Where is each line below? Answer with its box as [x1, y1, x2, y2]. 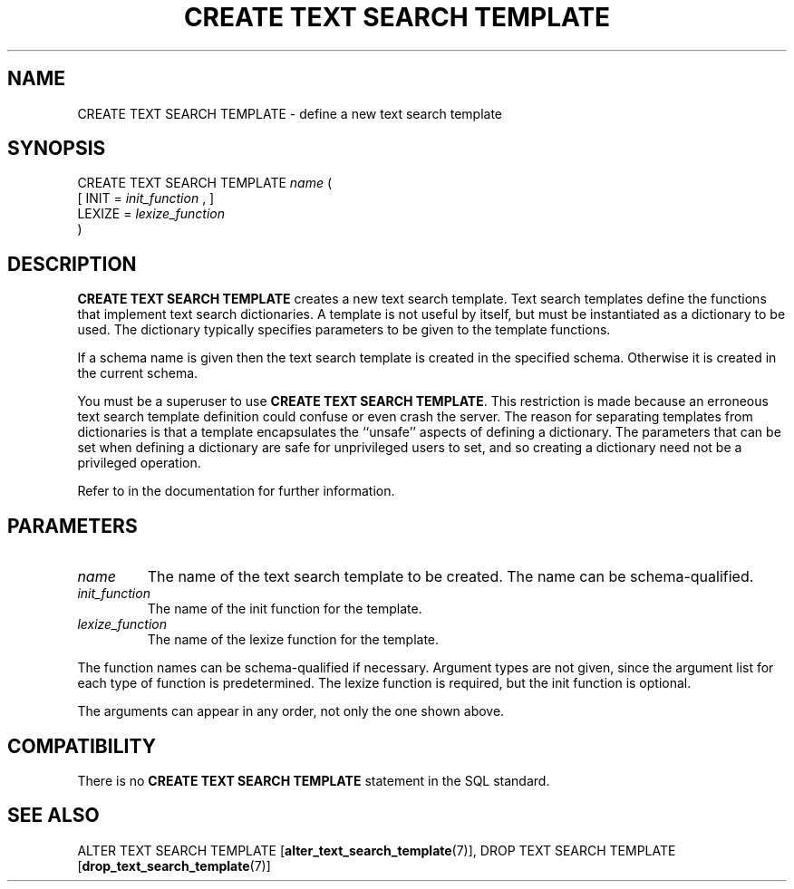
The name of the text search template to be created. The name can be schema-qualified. [147, 567, 754, 586]
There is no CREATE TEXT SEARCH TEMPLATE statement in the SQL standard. [77, 772, 550, 788]
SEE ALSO [7, 804, 100, 827]
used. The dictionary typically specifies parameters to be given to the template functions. [77, 322, 611, 338]
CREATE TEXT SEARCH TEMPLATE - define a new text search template [77, 105, 503, 121]
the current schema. [77, 365, 198, 382]
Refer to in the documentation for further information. [77, 483, 395, 499]
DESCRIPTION [7, 252, 137, 275]
